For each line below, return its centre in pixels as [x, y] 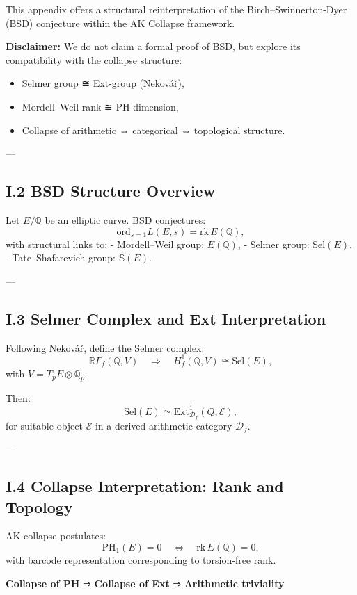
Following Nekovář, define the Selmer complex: [105, 347]
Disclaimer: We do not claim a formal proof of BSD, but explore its [153, 46]
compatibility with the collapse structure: [94, 59]
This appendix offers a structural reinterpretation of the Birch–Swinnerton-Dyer [176, 9]
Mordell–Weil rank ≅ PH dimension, [100, 106]
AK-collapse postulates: [56, 536]
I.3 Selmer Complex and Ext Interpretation [166, 318]
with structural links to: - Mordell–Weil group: [105, 244]
